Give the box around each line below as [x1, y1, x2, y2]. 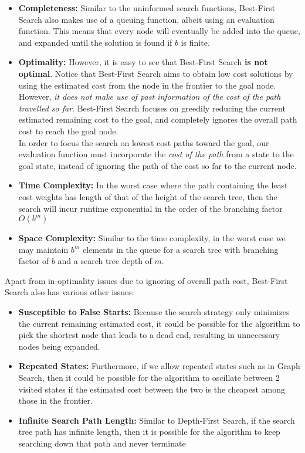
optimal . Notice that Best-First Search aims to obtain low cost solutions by [18, 67, 293, 79]
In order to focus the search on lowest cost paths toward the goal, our [18, 136, 269, 148]
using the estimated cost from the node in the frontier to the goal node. [18, 79, 276, 91]
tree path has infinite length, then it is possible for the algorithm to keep [18, 425, 280, 438]
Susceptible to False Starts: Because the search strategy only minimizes [18, 306, 290, 318]
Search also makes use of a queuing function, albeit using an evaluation [18, 13, 274, 25]
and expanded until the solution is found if [18, 36, 172, 48]
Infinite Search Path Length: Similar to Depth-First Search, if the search [18, 414, 295, 426]
